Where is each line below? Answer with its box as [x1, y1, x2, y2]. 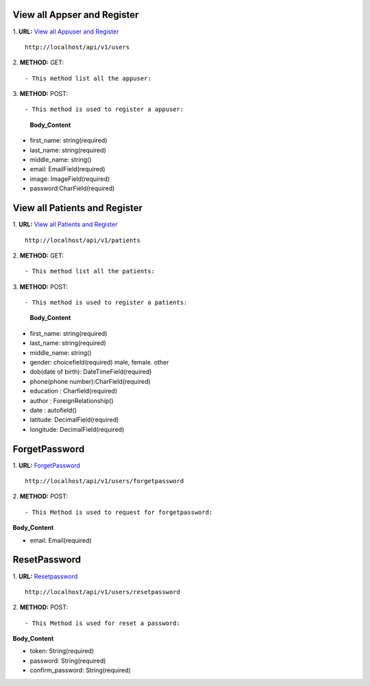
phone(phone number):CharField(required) [29, 377, 151, 385]
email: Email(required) [29, 536, 92, 544]
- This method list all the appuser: [25, 74, 152, 82]
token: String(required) [29, 647, 95, 655]
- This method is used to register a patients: [25, 299, 188, 306]
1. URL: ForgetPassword [12, 461, 80, 469]
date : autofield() [29, 406, 77, 414]
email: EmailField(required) [29, 165, 106, 173]
